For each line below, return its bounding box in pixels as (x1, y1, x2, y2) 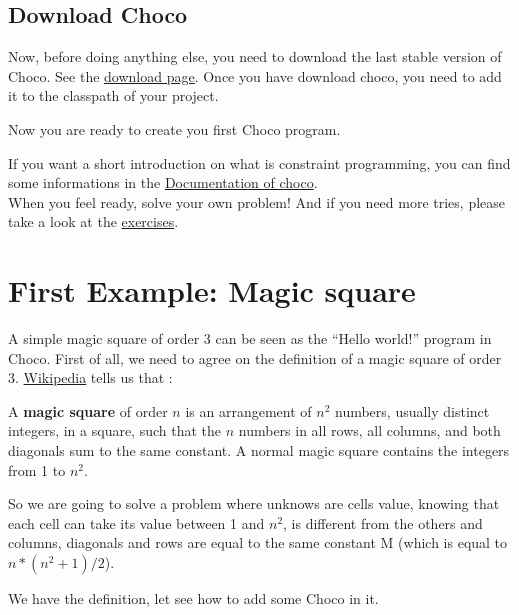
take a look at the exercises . (8, 211, 179, 232)
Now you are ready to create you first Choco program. (8, 118, 341, 139)
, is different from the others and (283, 512, 483, 533)
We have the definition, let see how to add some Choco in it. (8, 588, 379, 609)
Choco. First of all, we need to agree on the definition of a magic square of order (8, 347, 502, 368)
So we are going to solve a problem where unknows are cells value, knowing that (8, 493, 500, 514)
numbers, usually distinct (334, 400, 490, 421)
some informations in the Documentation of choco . (8, 172, 318, 193)
